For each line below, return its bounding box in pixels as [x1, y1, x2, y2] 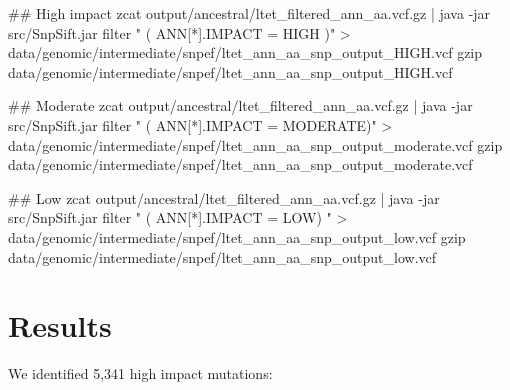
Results [8, 305, 112, 346]
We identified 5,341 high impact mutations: [8, 363, 273, 384]
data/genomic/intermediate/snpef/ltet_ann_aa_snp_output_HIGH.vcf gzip [8, 42, 483, 63]
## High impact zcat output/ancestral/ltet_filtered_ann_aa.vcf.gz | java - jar [8, 3, 491, 23]
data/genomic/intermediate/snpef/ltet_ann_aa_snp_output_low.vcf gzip [8, 226, 466, 247]
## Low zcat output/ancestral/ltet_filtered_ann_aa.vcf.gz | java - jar [8, 187, 440, 208]
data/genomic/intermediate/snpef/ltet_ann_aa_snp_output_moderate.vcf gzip [8, 134, 503, 155]
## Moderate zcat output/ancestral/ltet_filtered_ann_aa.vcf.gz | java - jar [8, 95, 473, 116]
